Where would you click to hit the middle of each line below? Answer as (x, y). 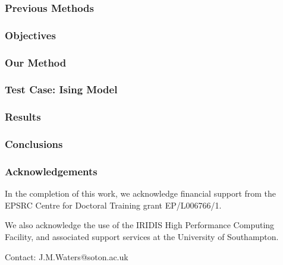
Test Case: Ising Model (61, 89)
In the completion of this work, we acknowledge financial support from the (141, 193)
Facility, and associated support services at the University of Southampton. (142, 237)
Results (23, 117)
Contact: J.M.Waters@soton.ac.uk (67, 256)
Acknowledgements (51, 171)
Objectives (30, 35)
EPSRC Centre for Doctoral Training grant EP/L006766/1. (113, 205)
